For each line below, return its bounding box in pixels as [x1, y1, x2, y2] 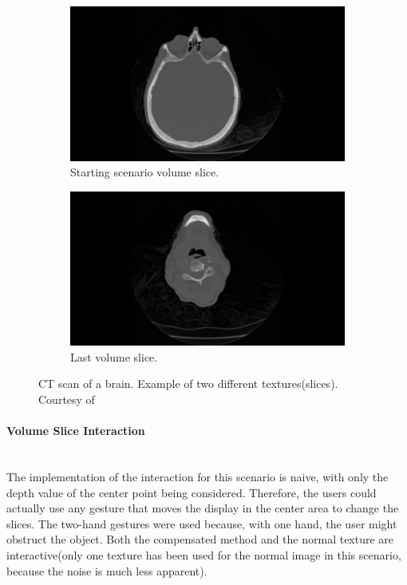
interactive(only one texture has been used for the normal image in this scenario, [6, 546, 401, 563]
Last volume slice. [70, 348, 158, 365]
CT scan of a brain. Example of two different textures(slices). [38, 375, 338, 392]
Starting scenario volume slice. [70, 164, 219, 180]
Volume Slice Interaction [6, 422, 145, 439]
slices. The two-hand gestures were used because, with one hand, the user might [6, 515, 397, 532]
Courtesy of [38, 390, 95, 407]
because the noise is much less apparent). [6, 562, 207, 579]
